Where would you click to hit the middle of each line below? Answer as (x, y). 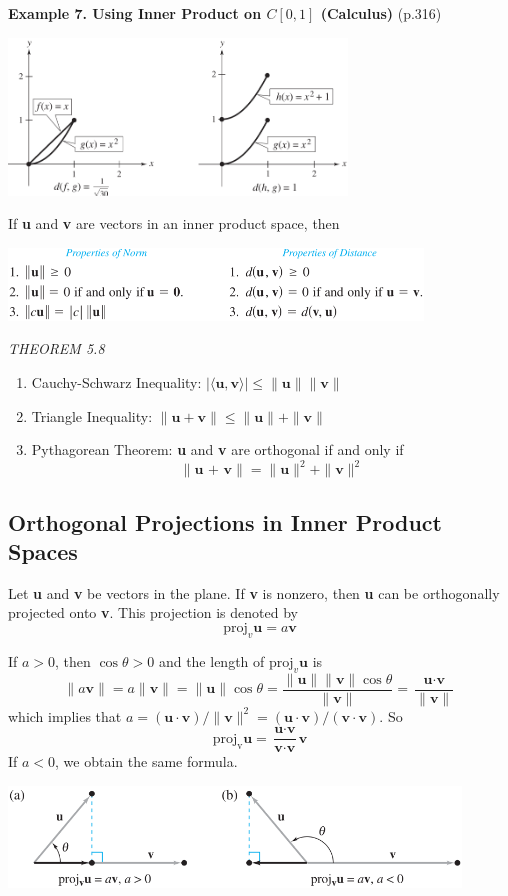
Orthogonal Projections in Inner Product (225, 521)
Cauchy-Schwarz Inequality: (116, 382)
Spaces (43, 551)
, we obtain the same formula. (146, 761)
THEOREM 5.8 (56, 348)
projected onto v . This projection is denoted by (153, 612)
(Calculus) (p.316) (381, 13)
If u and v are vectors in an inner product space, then (174, 223)
